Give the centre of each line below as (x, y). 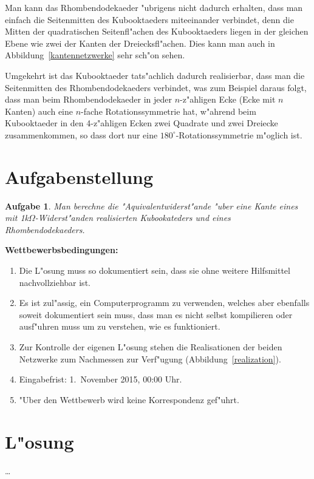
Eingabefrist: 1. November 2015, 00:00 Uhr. (101, 379)
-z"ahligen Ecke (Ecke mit (228, 99)
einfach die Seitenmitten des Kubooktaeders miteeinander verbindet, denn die (149, 19)
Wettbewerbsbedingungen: (62, 250)
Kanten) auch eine (39, 111)
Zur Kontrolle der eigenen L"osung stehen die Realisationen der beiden (151, 347)
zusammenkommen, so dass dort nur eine (81, 134)
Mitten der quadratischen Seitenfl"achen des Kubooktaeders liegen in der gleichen (157, 31)
